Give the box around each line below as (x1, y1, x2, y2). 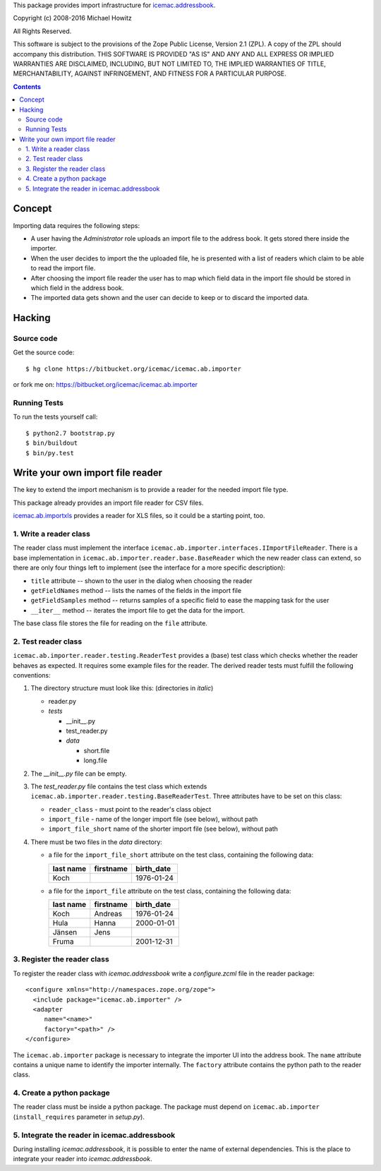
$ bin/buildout (25, 439, 78, 448)
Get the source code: (13, 348, 75, 356)
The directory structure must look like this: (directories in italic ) (30, 684, 214, 692)
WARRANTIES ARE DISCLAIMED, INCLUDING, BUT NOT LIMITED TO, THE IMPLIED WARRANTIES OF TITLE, (13, 59, 326, 68)
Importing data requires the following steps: (13, 221, 140, 229)
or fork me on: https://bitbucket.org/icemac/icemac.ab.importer (13, 380, 198, 389)
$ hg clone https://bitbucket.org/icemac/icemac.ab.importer (25, 364, 241, 373)
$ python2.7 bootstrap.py (25, 429, 116, 437)
